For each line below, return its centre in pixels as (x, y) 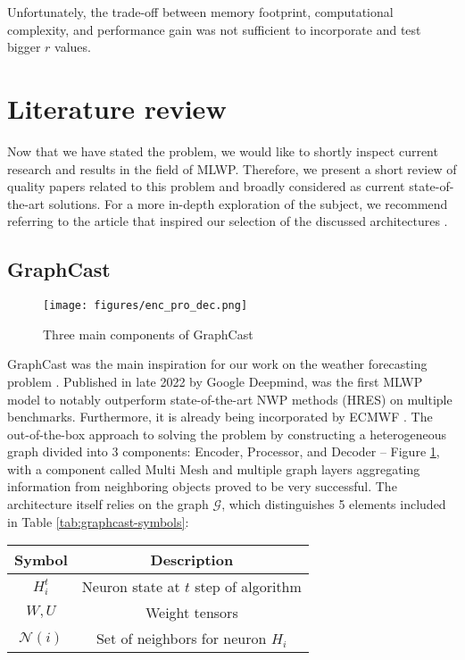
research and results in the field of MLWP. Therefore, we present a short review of (232, 168)
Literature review (117, 108)
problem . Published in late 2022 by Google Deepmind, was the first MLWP (215, 381)
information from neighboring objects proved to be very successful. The (202, 486)
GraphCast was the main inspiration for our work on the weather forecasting (217, 364)
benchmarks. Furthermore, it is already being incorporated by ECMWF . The (220, 417)
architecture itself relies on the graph (108, 504)
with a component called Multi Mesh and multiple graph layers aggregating (214, 468)
